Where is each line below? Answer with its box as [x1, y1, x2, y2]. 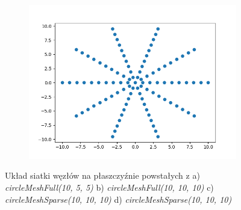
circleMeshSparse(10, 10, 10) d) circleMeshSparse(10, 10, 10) [5, 193, 232, 205]
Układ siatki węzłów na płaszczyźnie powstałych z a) [5, 169, 200, 182]
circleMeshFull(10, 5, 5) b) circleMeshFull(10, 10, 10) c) [5, 181, 214, 194]
